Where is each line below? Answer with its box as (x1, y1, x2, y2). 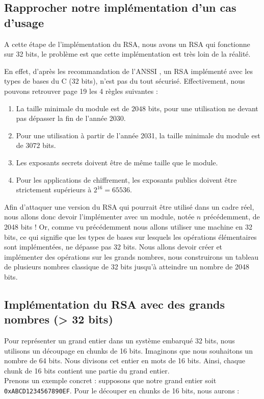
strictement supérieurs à (16, 184, 92, 195)
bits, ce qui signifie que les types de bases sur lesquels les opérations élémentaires (4, 231, 257, 242)
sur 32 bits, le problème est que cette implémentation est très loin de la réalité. (4, 48, 251, 59)
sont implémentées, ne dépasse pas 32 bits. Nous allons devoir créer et (4, 241, 223, 252)
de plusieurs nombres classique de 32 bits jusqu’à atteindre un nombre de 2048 (4, 261, 249, 272)
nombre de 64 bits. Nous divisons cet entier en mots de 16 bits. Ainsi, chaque (4, 355, 246, 366)
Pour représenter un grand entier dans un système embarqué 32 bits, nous (4, 335, 235, 346)
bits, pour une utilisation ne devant (148, 103, 258, 113)
